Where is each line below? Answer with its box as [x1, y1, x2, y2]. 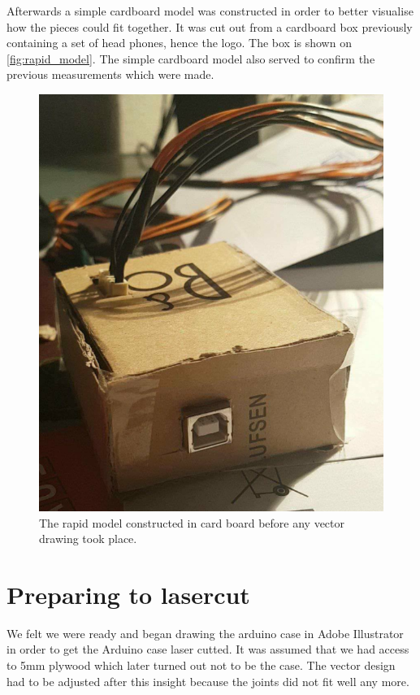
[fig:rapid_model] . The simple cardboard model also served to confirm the [6, 50, 375, 67]
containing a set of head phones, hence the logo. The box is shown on [6, 34, 352, 51]
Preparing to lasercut [6, 577, 250, 610]
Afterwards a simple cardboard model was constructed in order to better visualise [6, 2, 414, 19]
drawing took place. [39, 530, 137, 547]
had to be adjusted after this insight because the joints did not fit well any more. [6, 672, 409, 689]
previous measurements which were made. [6, 66, 214, 83]
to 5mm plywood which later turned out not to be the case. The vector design [6, 657, 396, 674]
